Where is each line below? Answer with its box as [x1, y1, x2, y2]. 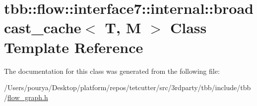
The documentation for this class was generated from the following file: [4, 65, 220, 76]
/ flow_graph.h [4, 92, 48, 102]
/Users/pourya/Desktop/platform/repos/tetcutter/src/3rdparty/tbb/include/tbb [4, 82, 251, 93]
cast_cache [4, 17, 81, 38]
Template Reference [4, 37, 143, 57]
